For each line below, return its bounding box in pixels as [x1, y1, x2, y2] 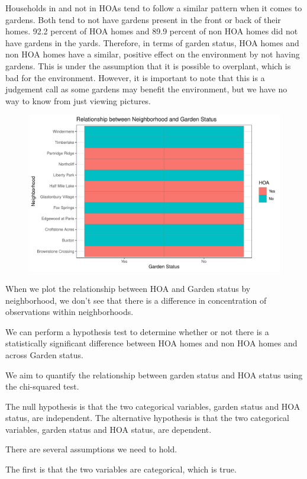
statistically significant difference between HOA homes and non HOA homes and [5, 337, 298, 349]
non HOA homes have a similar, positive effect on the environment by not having [5, 48, 300, 60]
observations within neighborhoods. [5, 306, 134, 318]
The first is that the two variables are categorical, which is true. [5, 463, 237, 475]
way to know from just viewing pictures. [5, 94, 151, 107]
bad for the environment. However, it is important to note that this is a [5, 71, 265, 83]
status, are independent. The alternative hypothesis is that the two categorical [5, 412, 289, 424]
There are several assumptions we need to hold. [5, 443, 177, 455]
